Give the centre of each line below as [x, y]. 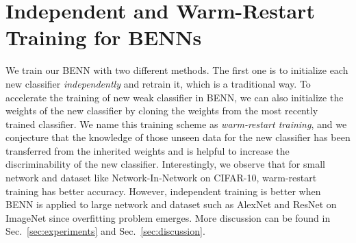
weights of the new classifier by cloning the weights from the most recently [162, 111]
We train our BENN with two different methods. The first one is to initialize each [177, 70]
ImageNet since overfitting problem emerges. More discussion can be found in [168, 217]
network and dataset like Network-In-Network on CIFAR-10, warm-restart [161, 178]
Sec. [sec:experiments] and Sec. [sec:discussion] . [105, 231]
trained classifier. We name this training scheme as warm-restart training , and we [176, 124]
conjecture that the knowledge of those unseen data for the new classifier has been [178, 137]
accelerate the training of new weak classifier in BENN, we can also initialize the [175, 97]
